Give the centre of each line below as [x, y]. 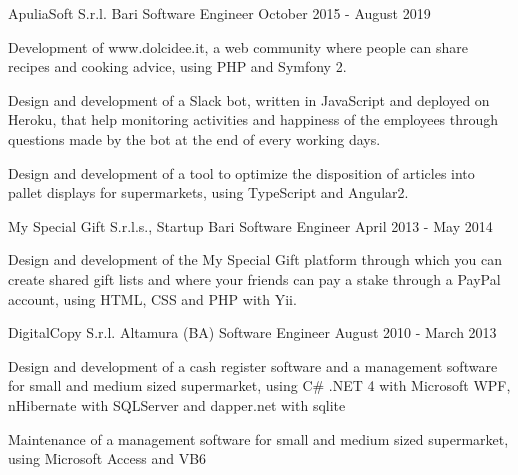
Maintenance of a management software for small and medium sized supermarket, [258, 438]
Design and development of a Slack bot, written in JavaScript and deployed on [249, 99]
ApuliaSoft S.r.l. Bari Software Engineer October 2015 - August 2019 [219, 13]
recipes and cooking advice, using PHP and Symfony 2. [177, 66]
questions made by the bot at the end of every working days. [194, 138]
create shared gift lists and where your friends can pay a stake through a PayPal [254, 278]
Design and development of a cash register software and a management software [253, 365]
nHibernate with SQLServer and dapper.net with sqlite [177, 404]
